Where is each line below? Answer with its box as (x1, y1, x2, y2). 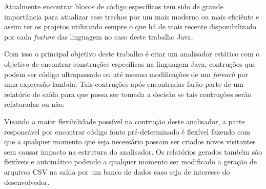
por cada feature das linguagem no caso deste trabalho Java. (4, 31, 193, 42)
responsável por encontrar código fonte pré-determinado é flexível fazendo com (4, 126, 250, 137)
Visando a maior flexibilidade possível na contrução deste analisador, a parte (4, 116, 245, 126)
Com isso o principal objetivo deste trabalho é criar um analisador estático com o (4, 48, 260, 59)
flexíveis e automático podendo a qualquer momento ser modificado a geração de (4, 156, 257, 167)
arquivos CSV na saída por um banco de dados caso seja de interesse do (4, 166, 230, 177)
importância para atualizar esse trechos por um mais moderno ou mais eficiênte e (4, 11, 259, 22)
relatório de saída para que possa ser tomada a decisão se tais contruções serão (4, 88, 252, 99)
